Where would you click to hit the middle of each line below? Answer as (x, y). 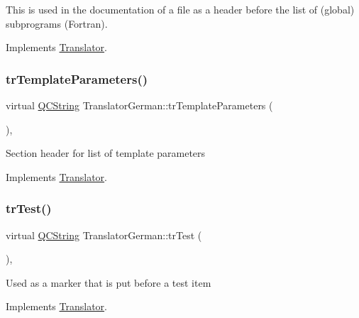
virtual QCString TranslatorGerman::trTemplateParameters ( (139, 105)
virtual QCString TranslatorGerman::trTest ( (104, 235)
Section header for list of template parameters (106, 153)
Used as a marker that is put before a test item (109, 282)
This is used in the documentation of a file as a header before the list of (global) (180, 9)
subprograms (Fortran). (57, 23)
